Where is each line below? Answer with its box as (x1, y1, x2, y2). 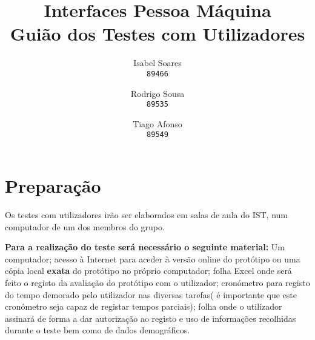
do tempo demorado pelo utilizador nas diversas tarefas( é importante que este (5, 288, 297, 301)
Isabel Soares (133, 56, 182, 69)
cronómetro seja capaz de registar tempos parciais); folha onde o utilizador (5, 300, 282, 313)
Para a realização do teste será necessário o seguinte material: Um (5, 241, 285, 253)
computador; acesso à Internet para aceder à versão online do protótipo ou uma (5, 252, 300, 265)
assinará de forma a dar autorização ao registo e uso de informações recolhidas (5, 312, 296, 324)
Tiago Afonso (133, 117, 182, 130)
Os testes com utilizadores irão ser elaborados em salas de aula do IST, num (5, 208, 288, 221)
